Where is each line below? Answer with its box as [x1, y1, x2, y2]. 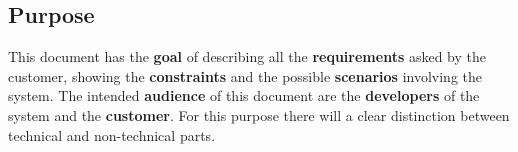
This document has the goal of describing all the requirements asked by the [8, 46, 486, 67]
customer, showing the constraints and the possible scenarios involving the [8, 65, 482, 86]
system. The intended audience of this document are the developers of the [8, 85, 480, 106]
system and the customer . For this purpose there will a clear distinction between [8, 104, 510, 125]
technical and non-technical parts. [8, 124, 216, 145]
